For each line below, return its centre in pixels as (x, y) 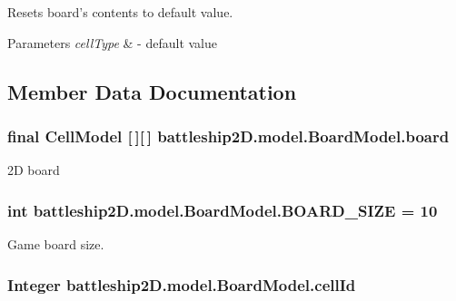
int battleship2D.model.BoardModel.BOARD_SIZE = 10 (223, 210)
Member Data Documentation (152, 91)
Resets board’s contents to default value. (120, 12)
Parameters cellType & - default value (113, 42)
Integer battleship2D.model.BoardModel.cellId (182, 284)
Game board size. (56, 244)
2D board (34, 170)
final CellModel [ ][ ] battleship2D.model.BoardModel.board (228, 136)
